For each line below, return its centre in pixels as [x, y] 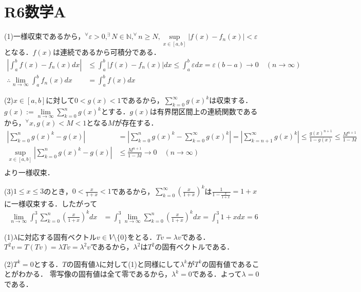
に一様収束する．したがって [51, 203]
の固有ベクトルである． [194, 247]
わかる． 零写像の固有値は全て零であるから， [95, 274]
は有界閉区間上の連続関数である [204, 111]
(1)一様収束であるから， [45, 36]
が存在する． [136, 123]
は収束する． [231, 100]
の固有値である [227, 264]
